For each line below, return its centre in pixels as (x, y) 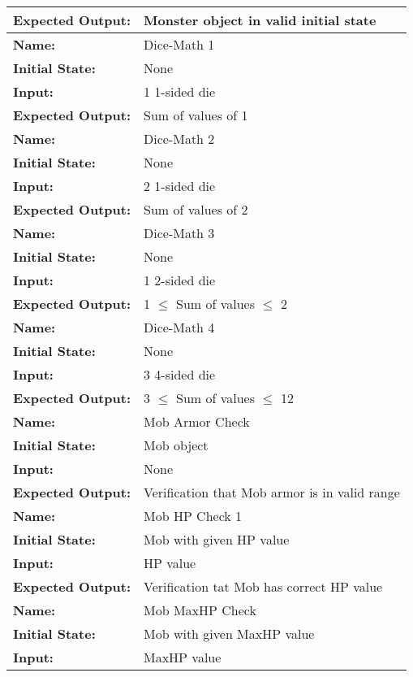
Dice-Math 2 (179, 139)
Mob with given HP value (217, 539)
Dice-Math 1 (179, 44)
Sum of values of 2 (196, 209)
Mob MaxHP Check (200, 610)
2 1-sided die (180, 186)
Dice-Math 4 (179, 327)
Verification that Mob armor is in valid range (272, 492)
